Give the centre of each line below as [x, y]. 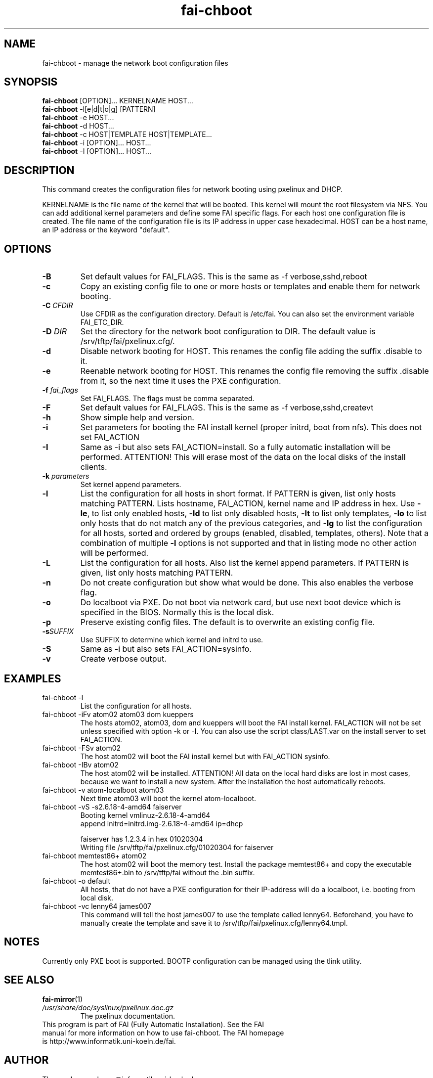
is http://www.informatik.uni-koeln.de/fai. [109, 1041]
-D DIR [55, 332]
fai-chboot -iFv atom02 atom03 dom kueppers [118, 714]
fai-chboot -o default [76, 881]
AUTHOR [26, 1060]
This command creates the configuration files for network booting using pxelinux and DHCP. [193, 189]
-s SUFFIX [58, 631]
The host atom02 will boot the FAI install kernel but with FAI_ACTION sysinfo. [205, 756]
